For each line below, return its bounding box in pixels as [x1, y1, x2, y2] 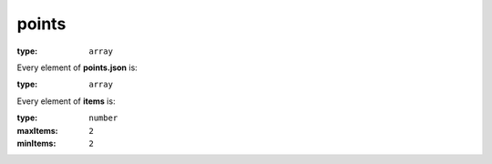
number [88, 113, 118, 123]
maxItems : [16, 125, 58, 136]
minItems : [16, 138, 56, 149]
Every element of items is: [16, 96, 116, 107]
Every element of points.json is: [16, 62, 138, 73]
